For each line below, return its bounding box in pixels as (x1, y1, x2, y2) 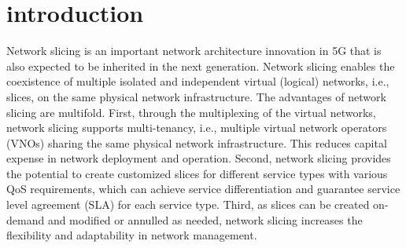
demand (6, 211, 45, 228)
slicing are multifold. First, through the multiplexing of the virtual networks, (6, 104, 376, 120)
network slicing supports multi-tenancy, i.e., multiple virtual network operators (6, 119, 387, 136)
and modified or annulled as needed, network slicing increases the (47, 211, 363, 228)
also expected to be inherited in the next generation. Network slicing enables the (6, 57, 395, 74)
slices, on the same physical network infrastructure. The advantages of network (6, 88, 386, 104)
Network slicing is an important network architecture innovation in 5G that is (6, 42, 382, 59)
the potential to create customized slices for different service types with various (6, 165, 388, 181)
